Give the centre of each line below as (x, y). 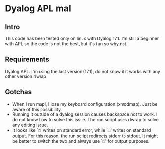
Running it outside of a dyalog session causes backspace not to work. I (85, 114)
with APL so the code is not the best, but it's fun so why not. (66, 44)
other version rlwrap (26, 76)
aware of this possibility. (37, 109)
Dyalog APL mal (38, 9)
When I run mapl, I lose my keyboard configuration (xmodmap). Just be (85, 104)
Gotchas (19, 92)
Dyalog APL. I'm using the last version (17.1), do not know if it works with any (83, 71)
